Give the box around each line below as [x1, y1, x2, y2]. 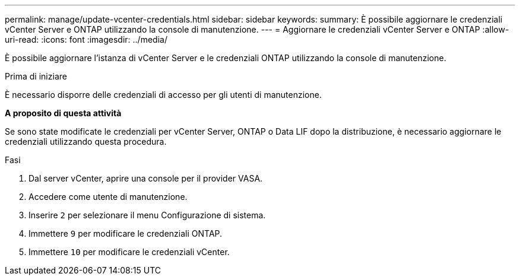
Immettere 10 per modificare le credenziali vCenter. [28, 247, 230, 257]
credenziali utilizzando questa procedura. [5, 136, 167, 147]
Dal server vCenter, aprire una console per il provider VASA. [28, 173, 263, 183]
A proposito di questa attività [5, 108, 122, 118]
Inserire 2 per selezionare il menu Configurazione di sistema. [28, 210, 266, 220]
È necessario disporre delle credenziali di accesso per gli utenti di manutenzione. [5, 90, 322, 100]
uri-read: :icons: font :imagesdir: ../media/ [5, 34, 167, 44]
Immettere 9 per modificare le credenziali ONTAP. [28, 228, 223, 238]
